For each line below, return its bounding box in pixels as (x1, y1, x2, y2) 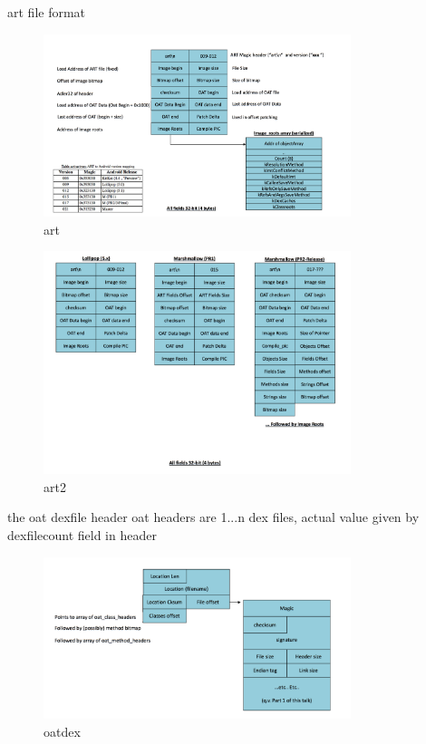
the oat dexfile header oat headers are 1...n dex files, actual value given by (7, 507, 420, 527)
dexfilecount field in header (7, 525, 157, 544)
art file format (7, 3, 86, 21)
